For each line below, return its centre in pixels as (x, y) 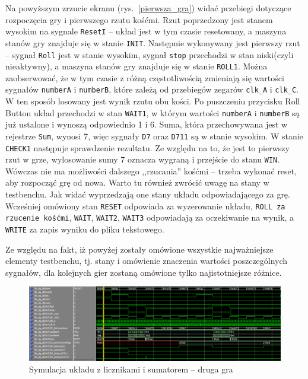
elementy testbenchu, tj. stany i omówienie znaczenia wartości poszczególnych (147, 261)
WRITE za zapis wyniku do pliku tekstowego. (85, 229)
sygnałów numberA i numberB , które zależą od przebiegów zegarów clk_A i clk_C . (152, 89)
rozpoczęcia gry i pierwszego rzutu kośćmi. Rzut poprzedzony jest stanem (139, 19)
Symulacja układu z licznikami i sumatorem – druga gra (131, 369)
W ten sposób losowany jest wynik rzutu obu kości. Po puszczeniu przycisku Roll (153, 101)
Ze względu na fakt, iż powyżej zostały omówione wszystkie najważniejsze (139, 249)
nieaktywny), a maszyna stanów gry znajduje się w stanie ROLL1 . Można (136, 66)
